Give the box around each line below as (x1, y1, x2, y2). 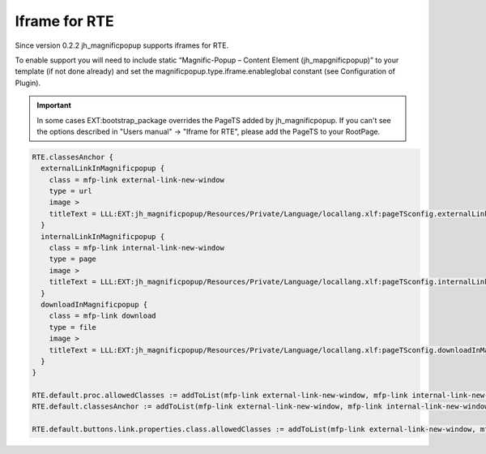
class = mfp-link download (49, 311, 157, 320)
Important (36, 101, 72, 110)
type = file (49, 323, 97, 332)
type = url (49, 186, 92, 196)
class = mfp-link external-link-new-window (49, 175, 224, 184)
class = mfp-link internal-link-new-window (49, 243, 224, 252)
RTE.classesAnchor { (32, 152, 113, 161)
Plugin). (15, 78, 40, 88)
